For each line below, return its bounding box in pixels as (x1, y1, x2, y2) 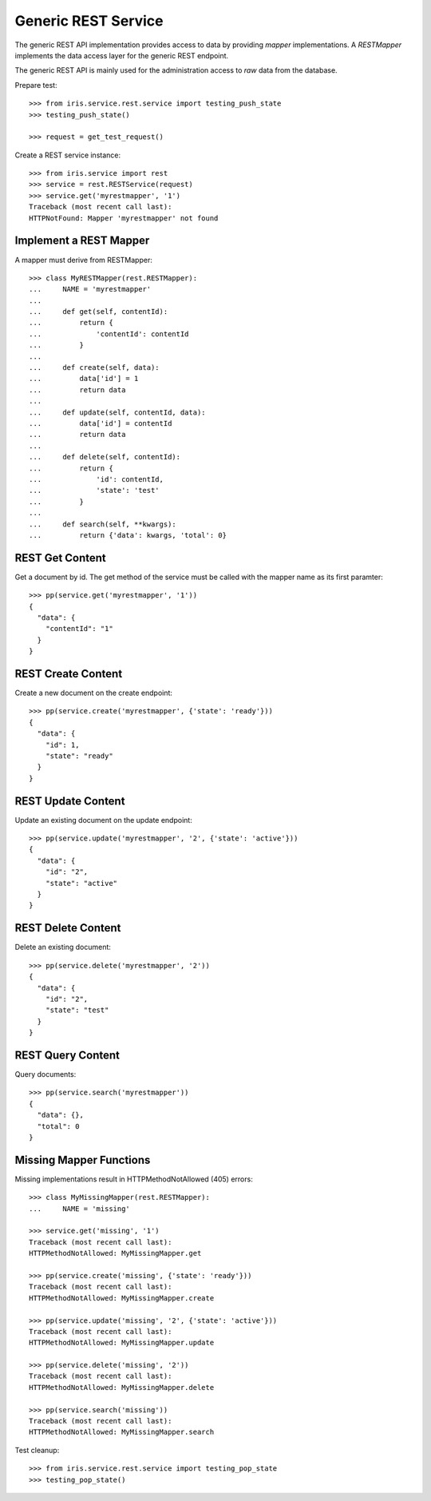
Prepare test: (14, 80, 57, 89)
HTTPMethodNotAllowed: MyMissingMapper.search (29, 1428, 215, 1437)
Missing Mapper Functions (14, 1153, 151, 1166)
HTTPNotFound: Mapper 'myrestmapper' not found (29, 213, 219, 223)
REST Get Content (14, 551, 107, 565)
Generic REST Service (14, 12, 164, 30)
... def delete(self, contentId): (29, 452, 181, 462)
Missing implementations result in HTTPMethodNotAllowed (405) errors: (14, 1174, 253, 1184)
